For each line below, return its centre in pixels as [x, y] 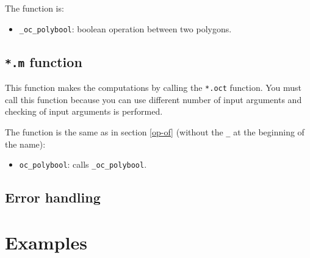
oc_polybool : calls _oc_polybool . [83, 164]
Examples [46, 242]
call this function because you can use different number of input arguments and [153, 99]
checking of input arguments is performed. [84, 111]
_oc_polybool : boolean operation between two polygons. [125, 28]
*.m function [44, 61]
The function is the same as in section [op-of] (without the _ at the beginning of [155, 131]
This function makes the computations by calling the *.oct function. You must [153, 88]
